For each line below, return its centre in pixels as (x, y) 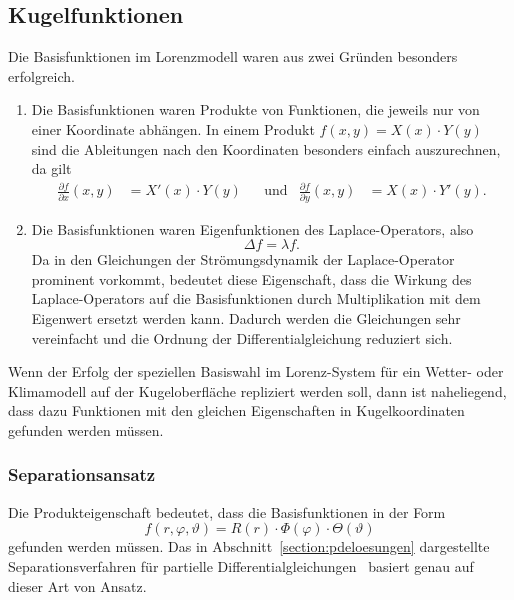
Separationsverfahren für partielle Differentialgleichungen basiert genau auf (241, 565)
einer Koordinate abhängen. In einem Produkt (173, 128)
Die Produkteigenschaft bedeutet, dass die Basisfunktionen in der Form (227, 511)
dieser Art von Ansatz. (77, 585)
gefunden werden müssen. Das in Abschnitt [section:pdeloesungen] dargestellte (249, 546)
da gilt (51, 168)
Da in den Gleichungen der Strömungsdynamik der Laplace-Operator (243, 259)
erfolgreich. (41, 75)
